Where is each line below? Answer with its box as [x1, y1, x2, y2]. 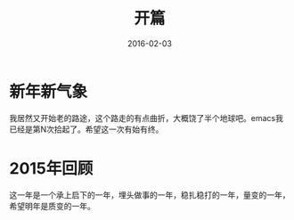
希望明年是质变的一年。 [9, 200, 95, 211]
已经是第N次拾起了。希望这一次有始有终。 [9, 124, 164, 134]
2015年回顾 [9, 158, 94, 178]
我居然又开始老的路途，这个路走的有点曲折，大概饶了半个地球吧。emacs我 [9, 112, 283, 123]
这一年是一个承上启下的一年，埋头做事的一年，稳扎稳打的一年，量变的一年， [9, 189, 290, 200]
